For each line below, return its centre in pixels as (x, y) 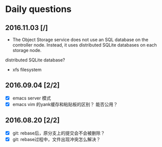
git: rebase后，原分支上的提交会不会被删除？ (59, 133)
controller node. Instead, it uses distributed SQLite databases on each (85, 45)
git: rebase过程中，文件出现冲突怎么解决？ (56, 139)
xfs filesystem (27, 69)
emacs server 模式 (32, 98)
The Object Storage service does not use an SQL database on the (80, 39)
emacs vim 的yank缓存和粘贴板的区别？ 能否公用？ (65, 104)
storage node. (27, 50)
